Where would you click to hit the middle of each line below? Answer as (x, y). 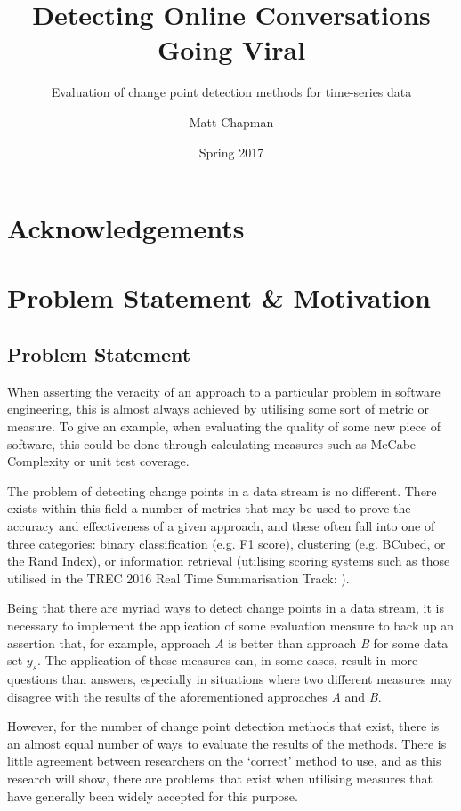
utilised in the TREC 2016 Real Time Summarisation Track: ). (178, 578)
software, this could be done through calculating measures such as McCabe (212, 443)
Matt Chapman (231, 121)
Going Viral (231, 49)
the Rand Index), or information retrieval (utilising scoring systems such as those (229, 561)
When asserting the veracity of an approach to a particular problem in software (224, 391)
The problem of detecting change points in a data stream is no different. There (222, 490)
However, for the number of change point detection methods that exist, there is (223, 726)
